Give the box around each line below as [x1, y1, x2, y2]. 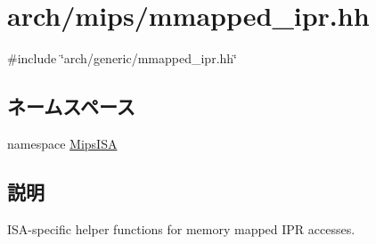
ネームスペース [7, 93, 135, 120]
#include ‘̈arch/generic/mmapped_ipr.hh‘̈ [7, 49, 237, 68]
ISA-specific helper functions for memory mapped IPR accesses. [7, 219, 356, 238]
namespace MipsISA [7, 134, 118, 152]
